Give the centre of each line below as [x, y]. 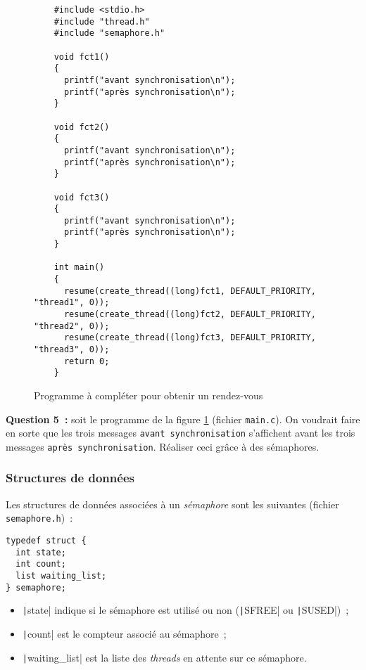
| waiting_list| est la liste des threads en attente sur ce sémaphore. [164, 657]
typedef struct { [46, 541]
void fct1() [82, 57]
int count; [41, 564]
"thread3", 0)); [72, 350]
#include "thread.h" [102, 21]
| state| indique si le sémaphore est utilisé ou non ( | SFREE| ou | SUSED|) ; [185, 610]
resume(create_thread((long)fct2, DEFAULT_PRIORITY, [190, 315]
